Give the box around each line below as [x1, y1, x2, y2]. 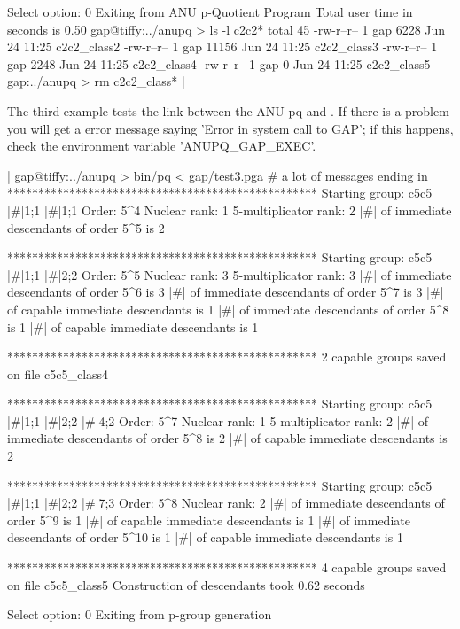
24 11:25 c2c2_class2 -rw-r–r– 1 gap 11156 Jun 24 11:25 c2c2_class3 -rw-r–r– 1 [7, 37, 438, 56]
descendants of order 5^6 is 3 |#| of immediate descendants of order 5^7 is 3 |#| [7, 283, 444, 301]
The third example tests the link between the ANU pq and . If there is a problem [7, 101, 449, 120]
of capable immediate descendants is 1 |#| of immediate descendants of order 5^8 [7, 299, 449, 318]
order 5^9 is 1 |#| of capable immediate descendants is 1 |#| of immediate [7, 510, 410, 529]
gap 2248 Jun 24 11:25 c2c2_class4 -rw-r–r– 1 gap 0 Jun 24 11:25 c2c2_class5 [7, 54, 431, 73]
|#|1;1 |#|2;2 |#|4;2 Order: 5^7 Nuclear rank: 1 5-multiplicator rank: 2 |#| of [7, 411, 429, 430]
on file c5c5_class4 [7, 364, 109, 383]
